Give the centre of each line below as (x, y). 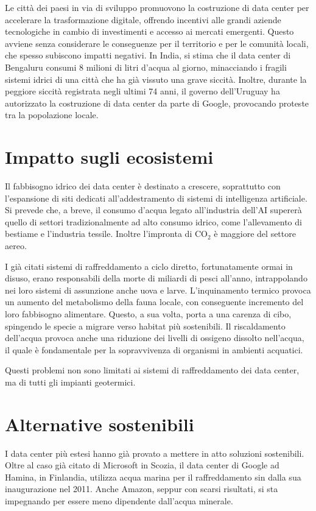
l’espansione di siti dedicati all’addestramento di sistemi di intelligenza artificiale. (156, 198)
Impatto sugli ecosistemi (109, 157)
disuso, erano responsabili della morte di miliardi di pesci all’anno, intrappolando (156, 278)
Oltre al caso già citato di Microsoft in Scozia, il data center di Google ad (142, 465)
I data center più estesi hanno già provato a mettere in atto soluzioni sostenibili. (155, 453)
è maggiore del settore (255, 234)
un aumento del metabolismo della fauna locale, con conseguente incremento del (154, 302)
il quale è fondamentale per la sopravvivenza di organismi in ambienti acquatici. (154, 349)
